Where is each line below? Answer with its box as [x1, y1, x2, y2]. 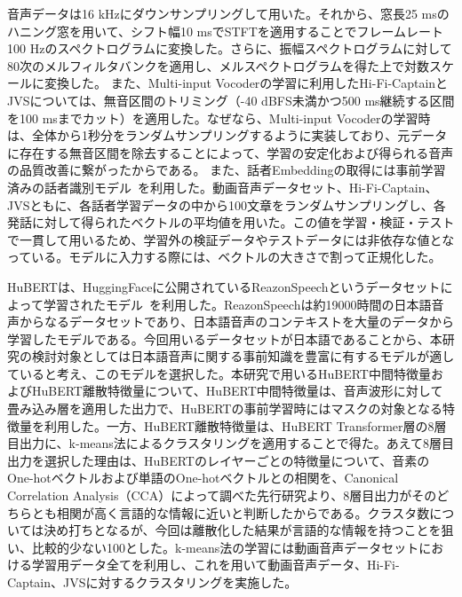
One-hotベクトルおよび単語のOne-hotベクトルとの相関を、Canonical [7, 468, 399, 487]
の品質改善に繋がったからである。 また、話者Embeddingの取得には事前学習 [7, 161, 446, 179]
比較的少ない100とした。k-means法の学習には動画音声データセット [31, 538, 419, 556]
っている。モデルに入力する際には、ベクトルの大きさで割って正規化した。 [7, 247, 442, 266]
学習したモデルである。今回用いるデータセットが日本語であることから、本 [7, 329, 442, 348]
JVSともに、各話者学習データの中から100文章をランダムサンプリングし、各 [7, 195, 446, 214]
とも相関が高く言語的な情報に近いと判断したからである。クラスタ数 [31, 503, 430, 522]
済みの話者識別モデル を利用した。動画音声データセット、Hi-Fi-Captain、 [7, 177, 438, 196]
